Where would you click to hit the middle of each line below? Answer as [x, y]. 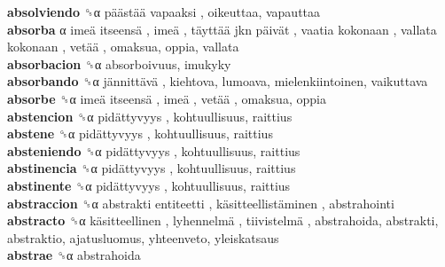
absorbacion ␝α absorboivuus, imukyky [119, 63]
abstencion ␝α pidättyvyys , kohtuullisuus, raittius [150, 116]
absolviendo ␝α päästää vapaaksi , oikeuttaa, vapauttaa [164, 12]
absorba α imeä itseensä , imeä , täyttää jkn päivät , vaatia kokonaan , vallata [222, 29]
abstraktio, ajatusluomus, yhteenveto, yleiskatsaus [143, 237]
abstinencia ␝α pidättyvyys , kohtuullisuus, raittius [152, 168]
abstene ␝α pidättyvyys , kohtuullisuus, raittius [140, 133]
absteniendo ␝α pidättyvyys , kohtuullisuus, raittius [154, 150]
